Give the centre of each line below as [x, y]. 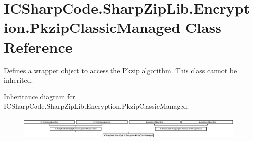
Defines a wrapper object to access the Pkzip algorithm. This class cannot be [121, 70]
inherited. [18, 80]
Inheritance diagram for [40, 96]
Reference [38, 46]
